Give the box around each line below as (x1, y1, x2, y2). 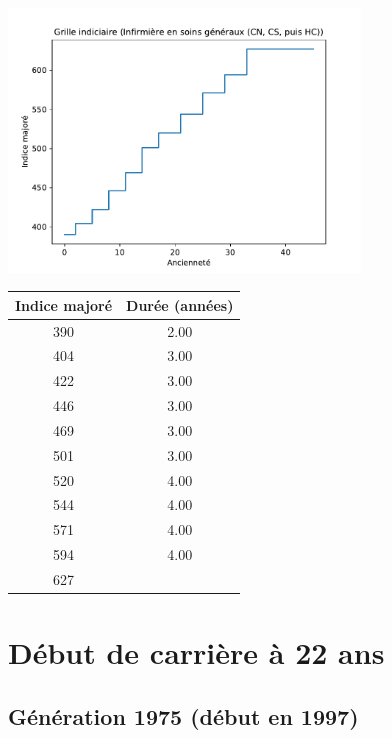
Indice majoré (15, 294, 113, 315)
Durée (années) (126, 294, 234, 315)
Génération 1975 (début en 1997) (8, 700, 359, 731)
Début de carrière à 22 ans (8, 632, 385, 673)
